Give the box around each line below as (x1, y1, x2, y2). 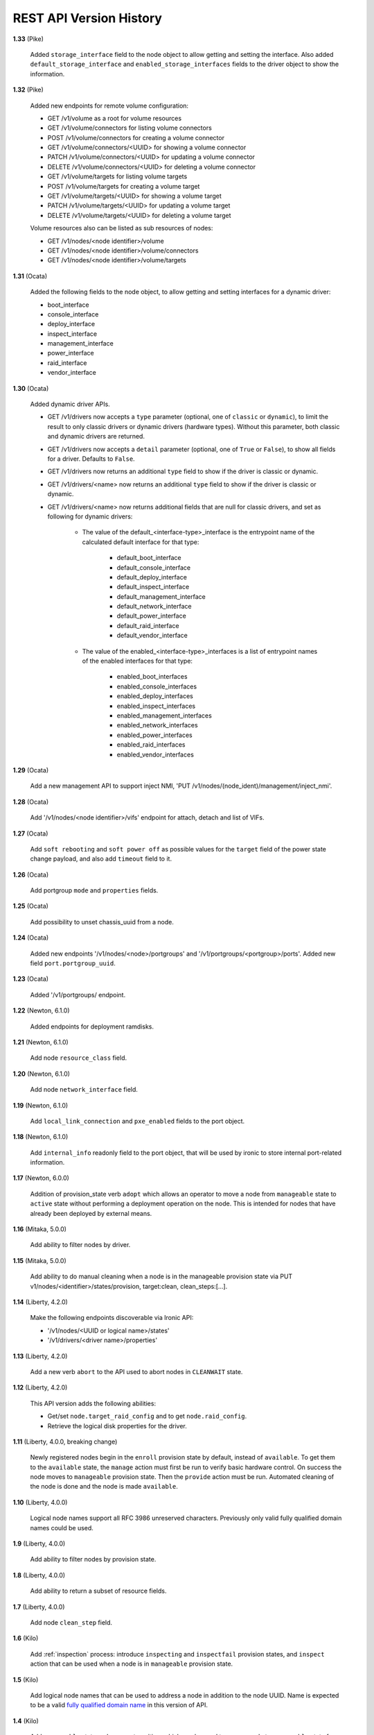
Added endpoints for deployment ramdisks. (30, 1022, 154, 1031)
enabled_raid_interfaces (116, 740, 186, 749)
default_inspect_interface (116, 583, 190, 591)
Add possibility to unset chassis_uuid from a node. (30, 917, 175, 926)
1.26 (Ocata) (12, 870, 48, 879)
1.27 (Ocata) (12, 829, 48, 838)
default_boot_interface (116, 554, 181, 562)
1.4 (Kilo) (12, 1716, 39, 1725)
